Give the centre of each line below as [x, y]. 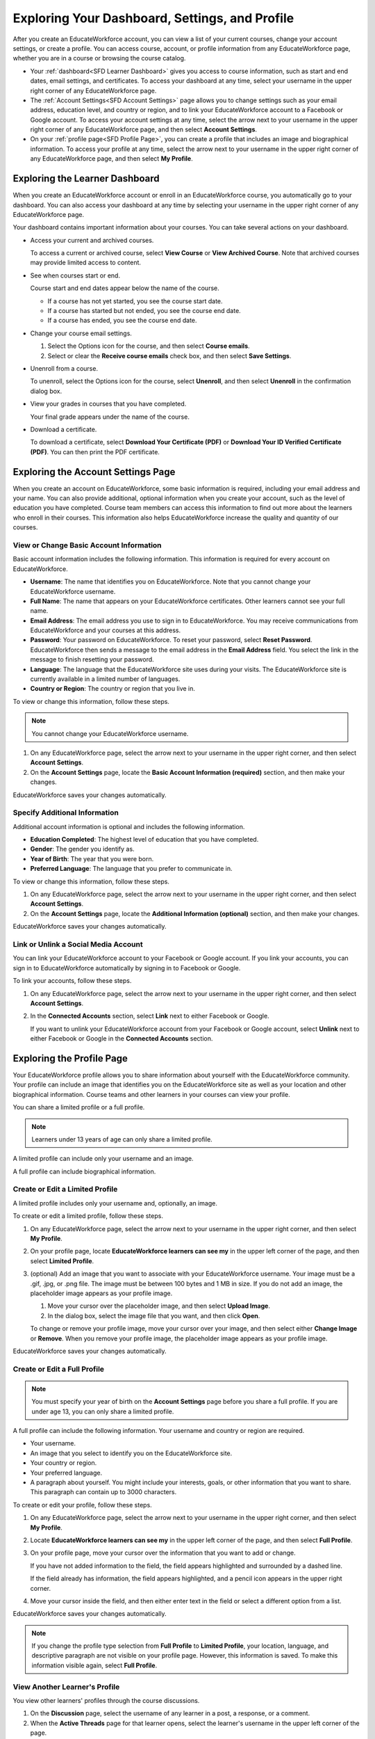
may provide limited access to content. [86, 263]
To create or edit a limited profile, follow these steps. [88, 1216]
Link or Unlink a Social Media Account [78, 944]
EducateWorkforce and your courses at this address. [106, 630]
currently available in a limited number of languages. [105, 679]
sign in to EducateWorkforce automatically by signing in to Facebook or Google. [127, 968]
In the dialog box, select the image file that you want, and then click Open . [154, 1315]
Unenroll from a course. [64, 368]
